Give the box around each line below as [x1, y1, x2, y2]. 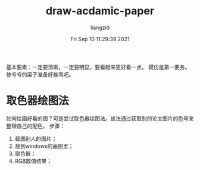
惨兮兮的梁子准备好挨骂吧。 [6, 70, 74, 78]
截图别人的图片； [14, 135, 57, 142]
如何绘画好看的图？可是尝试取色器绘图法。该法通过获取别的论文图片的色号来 [6, 115, 194, 122]
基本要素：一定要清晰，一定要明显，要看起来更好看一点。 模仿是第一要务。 [6, 63, 190, 70]
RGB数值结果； [14, 157, 52, 165]
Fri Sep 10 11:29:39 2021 [70, 35, 130, 42]
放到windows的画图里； [14, 142, 74, 150]
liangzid [90, 24, 110, 31]
